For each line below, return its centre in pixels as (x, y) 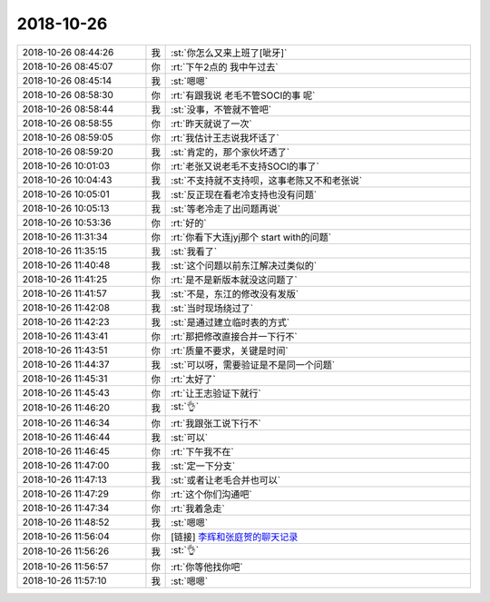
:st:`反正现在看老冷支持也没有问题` (244, 194)
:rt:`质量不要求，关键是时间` (230, 350)
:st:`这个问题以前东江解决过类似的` (244, 265)
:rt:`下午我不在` (203, 451)
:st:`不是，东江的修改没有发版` (235, 293)
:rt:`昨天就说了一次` (212, 123)
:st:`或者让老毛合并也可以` (226, 479)
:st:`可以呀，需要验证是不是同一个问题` (253, 365)
